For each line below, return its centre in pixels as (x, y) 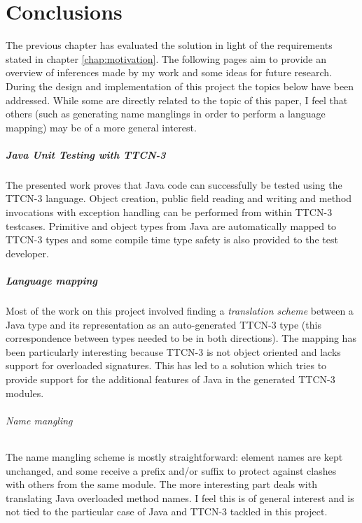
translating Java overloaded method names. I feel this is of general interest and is (180, 497)
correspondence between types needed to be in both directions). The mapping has (181, 338)
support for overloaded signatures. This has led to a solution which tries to (166, 365)
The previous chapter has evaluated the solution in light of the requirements (169, 45)
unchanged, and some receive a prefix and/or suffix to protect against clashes (171, 470)
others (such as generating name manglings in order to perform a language (166, 114)
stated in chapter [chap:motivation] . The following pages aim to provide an (166, 58)
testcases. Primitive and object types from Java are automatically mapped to (171, 225)
